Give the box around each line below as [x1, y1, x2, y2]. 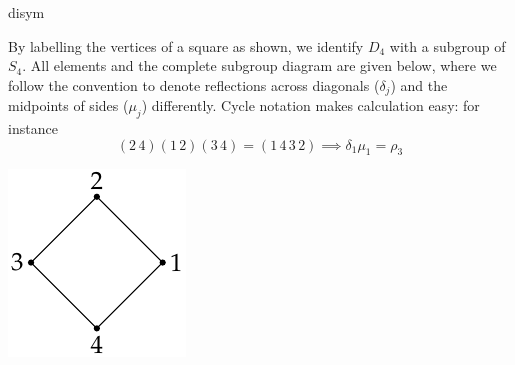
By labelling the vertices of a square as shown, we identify [8, 35, 364, 56]
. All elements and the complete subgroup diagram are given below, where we [22, 55, 497, 76]
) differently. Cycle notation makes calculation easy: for [141, 95, 480, 116]
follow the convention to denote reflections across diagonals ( [8, 74, 380, 95]
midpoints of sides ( [8, 95, 129, 116]
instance [8, 118, 58, 139]
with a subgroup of [389, 35, 506, 56]
